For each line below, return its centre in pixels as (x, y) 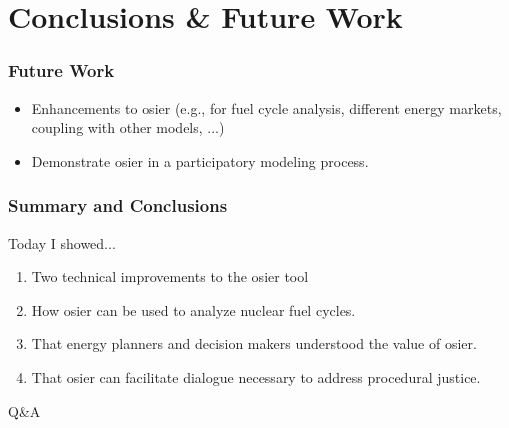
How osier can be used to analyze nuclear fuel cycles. (193, 309)
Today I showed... (62, 242)
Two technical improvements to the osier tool (170, 276)
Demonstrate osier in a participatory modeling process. (200, 160)
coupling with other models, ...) (128, 127)
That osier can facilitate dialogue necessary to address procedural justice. (256, 376)
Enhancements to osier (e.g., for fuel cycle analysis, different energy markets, (266, 107)
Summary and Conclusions (118, 205)
